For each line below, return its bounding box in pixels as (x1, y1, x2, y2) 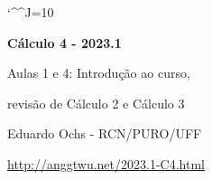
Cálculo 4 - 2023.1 (7, 33, 122, 52)
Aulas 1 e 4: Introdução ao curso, (7, 63, 190, 82)
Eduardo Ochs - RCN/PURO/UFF (7, 124, 202, 143)
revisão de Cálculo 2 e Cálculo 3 (7, 93, 185, 112)
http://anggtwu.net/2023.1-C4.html (7, 154, 205, 173)
